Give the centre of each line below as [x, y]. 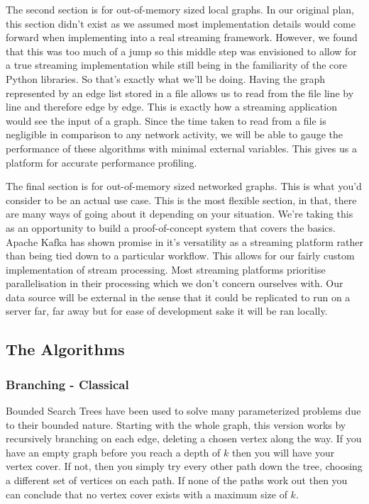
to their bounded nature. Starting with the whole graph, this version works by [176, 424]
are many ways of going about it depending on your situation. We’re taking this [180, 214]
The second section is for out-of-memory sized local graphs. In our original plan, [180, 9]
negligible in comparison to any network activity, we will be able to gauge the [174, 134]
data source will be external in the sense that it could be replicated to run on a [178, 297]
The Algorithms [65, 349]
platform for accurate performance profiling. [101, 162]
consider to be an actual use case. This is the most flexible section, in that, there [181, 200]
